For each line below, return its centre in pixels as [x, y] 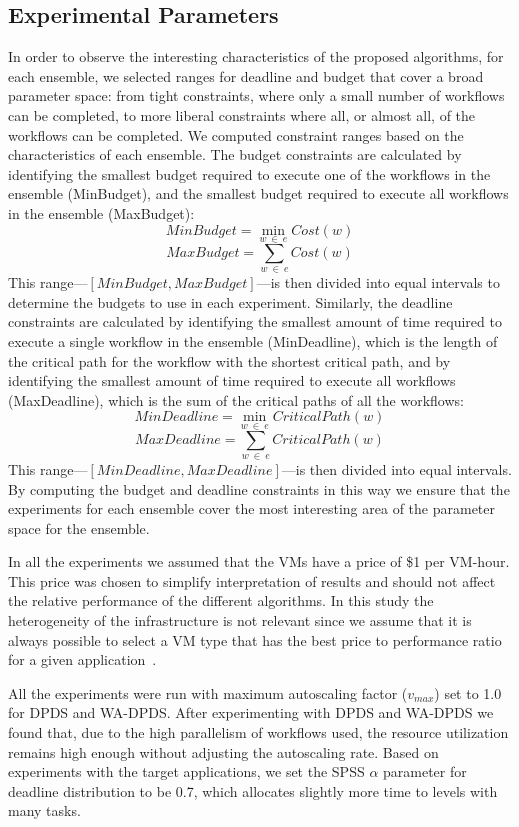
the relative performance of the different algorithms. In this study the [221, 600]
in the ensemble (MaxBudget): [101, 212]
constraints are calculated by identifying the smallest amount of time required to [255, 321]
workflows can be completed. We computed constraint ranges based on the [236, 134]
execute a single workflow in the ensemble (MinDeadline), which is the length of [253, 340]
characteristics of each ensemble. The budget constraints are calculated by [235, 154]
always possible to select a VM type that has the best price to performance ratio [255, 639]
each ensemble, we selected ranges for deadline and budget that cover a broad [246, 75]
